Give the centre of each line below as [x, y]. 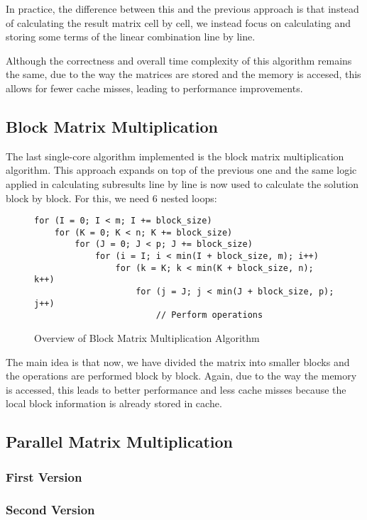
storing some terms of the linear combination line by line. [131, 37]
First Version [44, 476]
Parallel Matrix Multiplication [119, 442]
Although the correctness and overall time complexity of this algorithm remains [179, 60]
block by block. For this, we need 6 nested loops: [111, 198]
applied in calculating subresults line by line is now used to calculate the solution [182, 183]
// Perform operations [209, 315]
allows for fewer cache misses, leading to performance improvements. [154, 88]
